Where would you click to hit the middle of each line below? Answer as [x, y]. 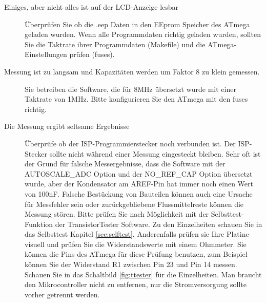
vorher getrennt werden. [62, 294]
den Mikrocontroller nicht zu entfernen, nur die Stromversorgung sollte [136, 284]
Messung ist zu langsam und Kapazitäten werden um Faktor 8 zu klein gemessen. [132, 71]
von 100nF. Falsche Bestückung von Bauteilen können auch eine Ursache [139, 193]
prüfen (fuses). [92, 54]
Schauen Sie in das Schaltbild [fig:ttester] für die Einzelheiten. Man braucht [143, 274]
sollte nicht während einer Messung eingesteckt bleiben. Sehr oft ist [155, 153]
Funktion [39, 224]
